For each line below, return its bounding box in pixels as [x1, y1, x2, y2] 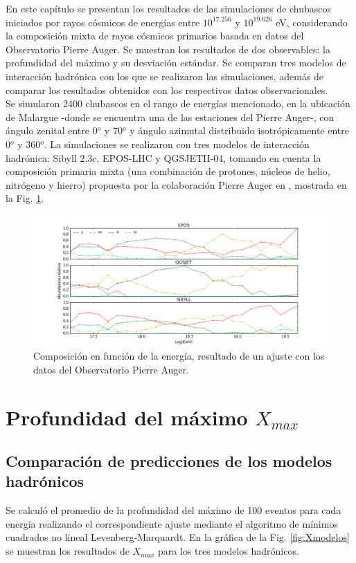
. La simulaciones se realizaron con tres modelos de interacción [44, 136, 310, 151]
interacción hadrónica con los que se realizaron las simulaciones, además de [6, 68, 324, 83]
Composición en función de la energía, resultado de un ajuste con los [33, 349, 325, 363]
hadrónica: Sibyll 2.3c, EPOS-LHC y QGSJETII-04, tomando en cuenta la [6, 150, 321, 165]
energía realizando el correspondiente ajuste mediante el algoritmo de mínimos [6, 516, 338, 530]
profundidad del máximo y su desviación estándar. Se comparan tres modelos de [6, 55, 346, 70]
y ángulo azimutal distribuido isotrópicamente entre [130, 123, 349, 138]
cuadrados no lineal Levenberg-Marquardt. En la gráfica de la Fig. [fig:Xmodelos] [6, 530, 350, 544]
